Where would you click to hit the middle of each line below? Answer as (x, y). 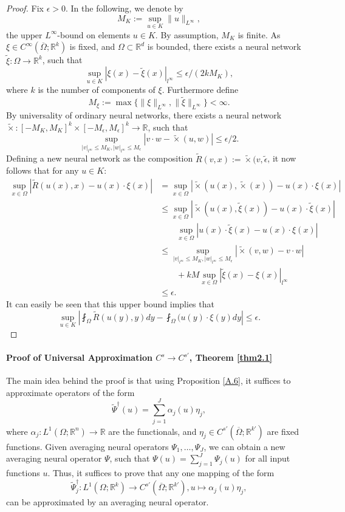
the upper (24, 34)
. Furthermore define (200, 90)
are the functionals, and (152, 431)
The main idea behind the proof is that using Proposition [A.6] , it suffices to (149, 381)
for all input (268, 458)
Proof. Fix (25, 8)
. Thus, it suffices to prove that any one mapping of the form (161, 472)
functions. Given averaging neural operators (87, 446)
